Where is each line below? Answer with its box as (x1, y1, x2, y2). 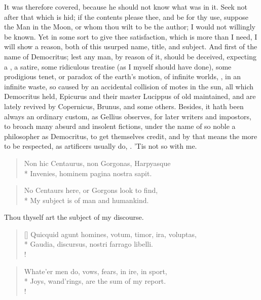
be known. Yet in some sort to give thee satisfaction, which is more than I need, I (4, 31, 257, 42)
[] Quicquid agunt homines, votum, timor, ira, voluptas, (24, 228, 197, 239)
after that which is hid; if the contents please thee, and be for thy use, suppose (4, 11, 248, 22)
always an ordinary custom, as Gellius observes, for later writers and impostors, (4, 111, 251, 121)
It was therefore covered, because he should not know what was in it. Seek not (4, 2, 247, 12)
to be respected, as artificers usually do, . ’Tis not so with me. (4, 141, 197, 151)
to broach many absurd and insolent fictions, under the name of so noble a (4, 121, 236, 131)
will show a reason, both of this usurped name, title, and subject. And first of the (4, 41, 257, 52)
